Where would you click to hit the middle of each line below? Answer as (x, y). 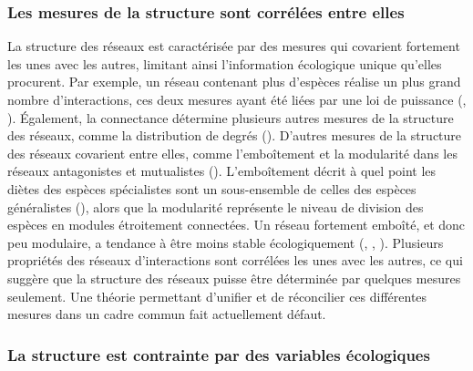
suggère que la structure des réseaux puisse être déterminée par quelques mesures (234, 278)
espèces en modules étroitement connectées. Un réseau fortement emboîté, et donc (236, 225)
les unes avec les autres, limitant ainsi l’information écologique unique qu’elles (225, 63)
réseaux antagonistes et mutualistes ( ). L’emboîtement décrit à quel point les (222, 171)
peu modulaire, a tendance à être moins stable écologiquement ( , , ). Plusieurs (226, 242)
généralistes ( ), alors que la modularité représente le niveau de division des (216, 206)
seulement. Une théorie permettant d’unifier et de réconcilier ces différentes (217, 296)
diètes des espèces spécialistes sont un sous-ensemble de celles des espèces (212, 188)
